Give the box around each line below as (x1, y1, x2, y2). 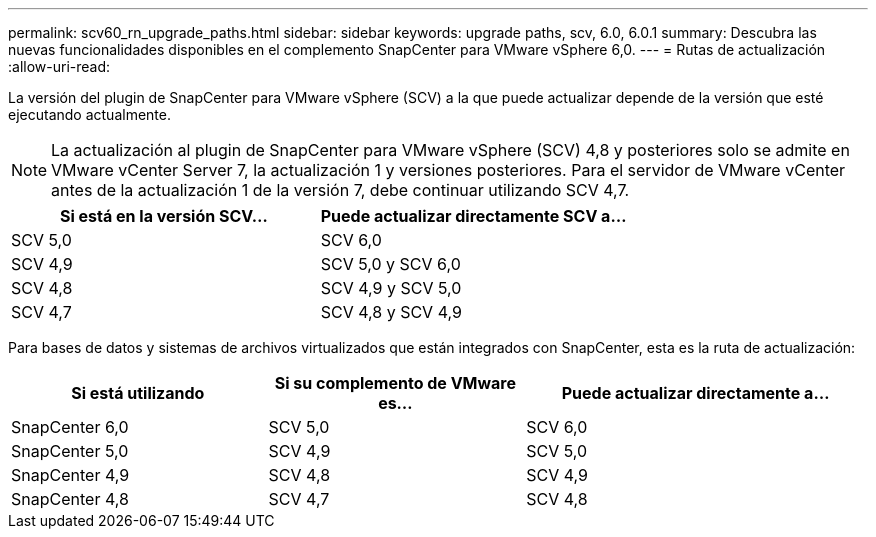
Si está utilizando (71, 383, 205, 403)
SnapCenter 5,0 (11, 441, 129, 461)
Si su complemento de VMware (274, 373, 517, 393)
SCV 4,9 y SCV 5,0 (320, 278, 462, 298)
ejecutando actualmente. (8, 106, 171, 123)
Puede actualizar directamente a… (561, 383, 830, 403)
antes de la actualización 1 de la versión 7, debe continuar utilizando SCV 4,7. (51, 180, 630, 200)
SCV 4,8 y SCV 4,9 (320, 302, 462, 322)
